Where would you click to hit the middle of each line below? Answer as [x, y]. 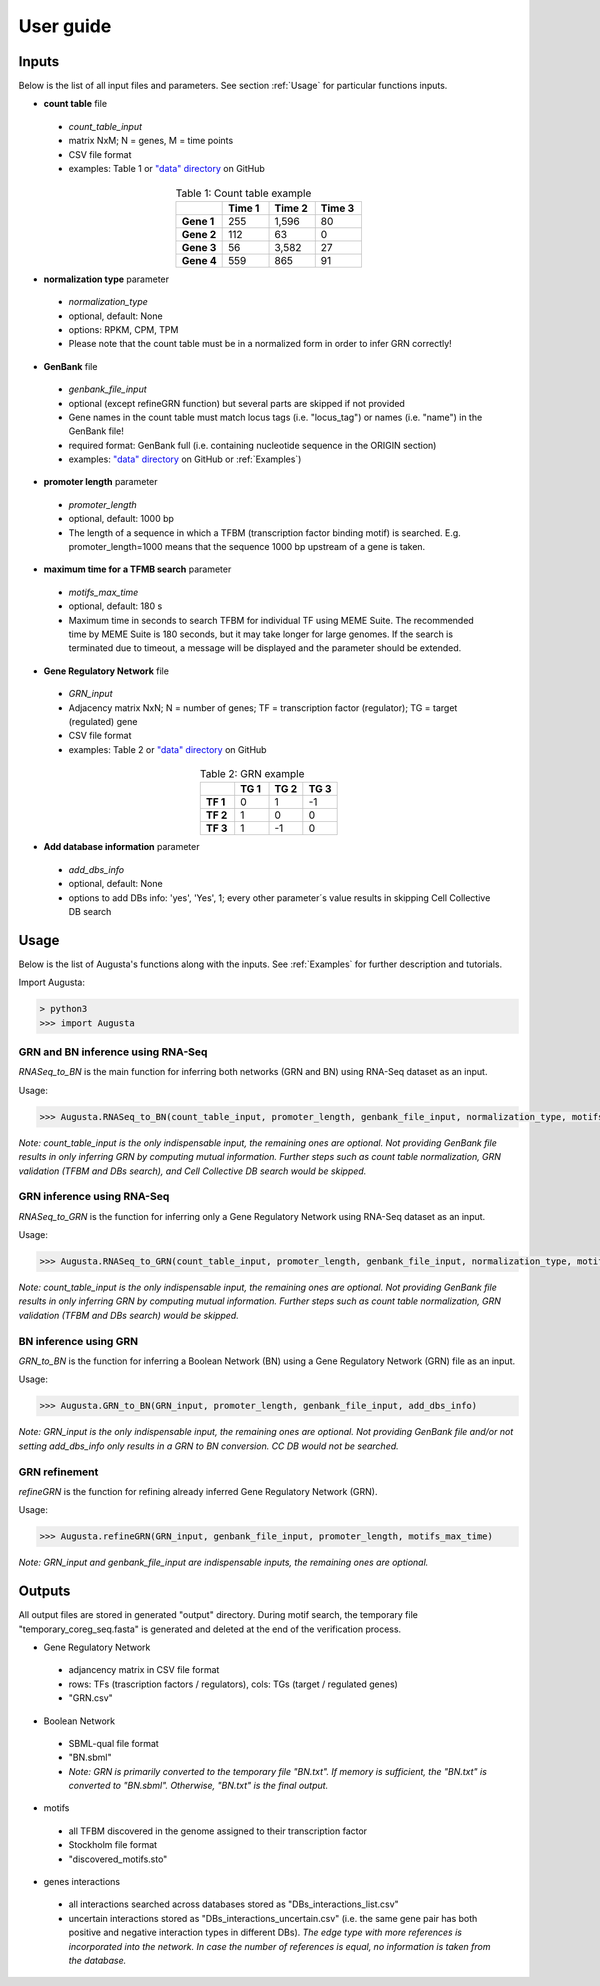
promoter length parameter [101, 482]
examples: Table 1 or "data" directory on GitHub [166, 169]
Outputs [44, 1591]
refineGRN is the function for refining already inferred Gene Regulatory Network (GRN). [198, 1491]
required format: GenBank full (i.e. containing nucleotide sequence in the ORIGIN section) [252, 445]
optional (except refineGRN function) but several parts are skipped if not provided [236, 403]
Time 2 [291, 208]
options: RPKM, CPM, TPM [123, 329]
